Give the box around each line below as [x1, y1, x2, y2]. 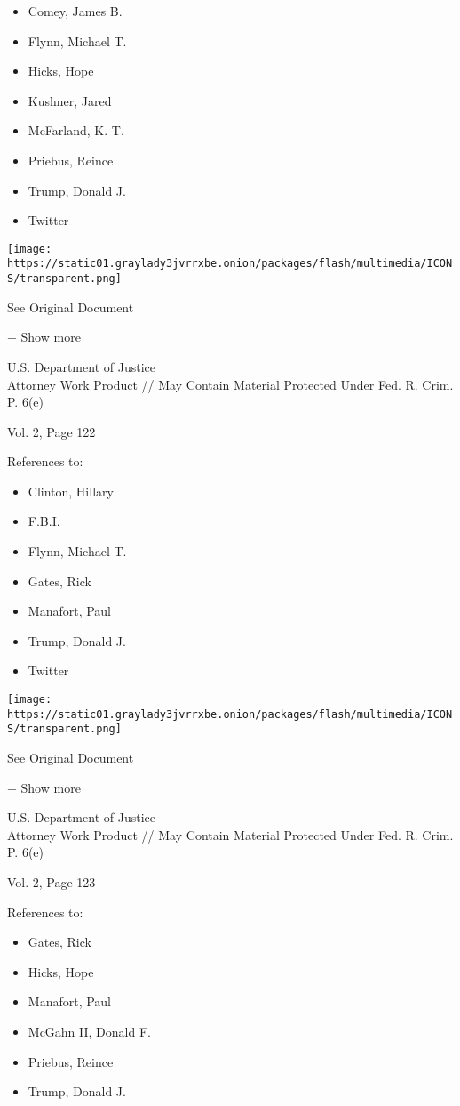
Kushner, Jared [28, 91, 112, 109]
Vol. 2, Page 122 [7, 422, 96, 440]
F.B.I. [28, 512, 60, 530]
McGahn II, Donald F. [28, 1021, 151, 1040]
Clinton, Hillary [28, 481, 114, 500]
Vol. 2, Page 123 [7, 872, 96, 891]
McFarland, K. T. [28, 121, 124, 140]
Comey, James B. [28, 2, 123, 20]
